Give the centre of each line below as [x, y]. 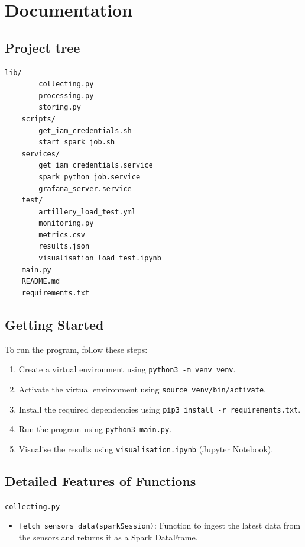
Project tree [43, 47]
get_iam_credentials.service [96, 165]
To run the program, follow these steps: [76, 349]
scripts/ [38, 119]
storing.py [60, 107]
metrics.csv [62, 235]
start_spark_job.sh [77, 142]
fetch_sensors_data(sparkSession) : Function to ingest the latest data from [160, 525]
